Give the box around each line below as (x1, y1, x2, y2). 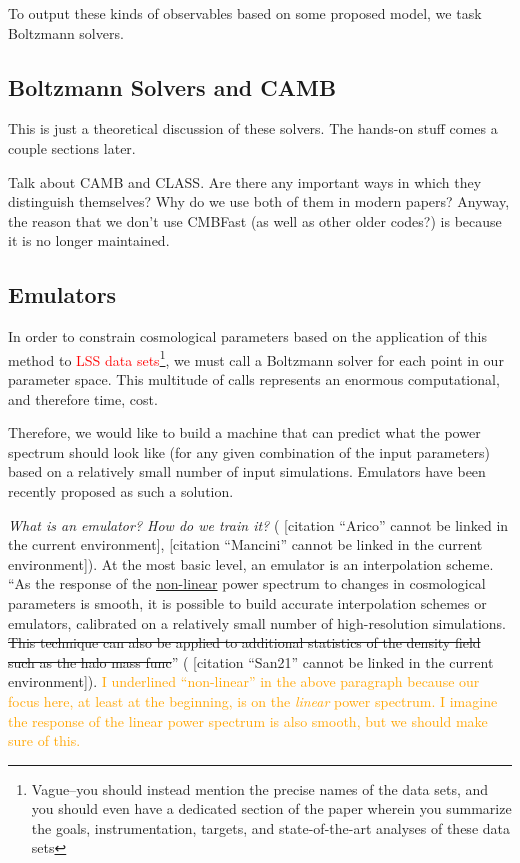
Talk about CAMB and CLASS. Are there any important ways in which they (8, 171, 482, 192)
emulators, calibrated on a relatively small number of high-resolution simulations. (8, 612, 506, 633)
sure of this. (8, 730, 81, 751)
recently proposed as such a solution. (8, 480, 234, 501)
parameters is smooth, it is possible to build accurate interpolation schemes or (8, 592, 487, 613)
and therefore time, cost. (8, 388, 158, 409)
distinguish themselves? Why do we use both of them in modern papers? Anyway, (8, 191, 510, 212)
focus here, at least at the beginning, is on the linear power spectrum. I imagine (8, 690, 498, 711)
